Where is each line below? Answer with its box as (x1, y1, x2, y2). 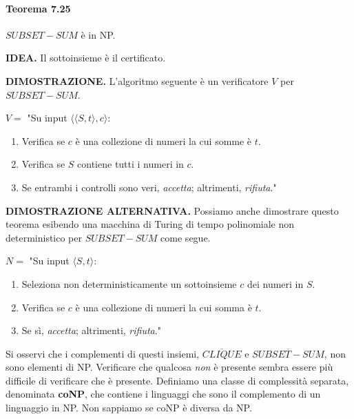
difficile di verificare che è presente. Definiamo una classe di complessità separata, (6, 373, 349, 387)
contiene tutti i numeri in (77, 157, 184, 171)
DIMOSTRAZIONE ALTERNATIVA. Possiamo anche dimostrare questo (6, 203, 339, 217)
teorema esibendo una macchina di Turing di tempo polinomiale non (6, 217, 295, 231)
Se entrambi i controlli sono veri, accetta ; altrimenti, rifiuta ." (21, 179, 277, 194)
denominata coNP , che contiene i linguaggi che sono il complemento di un (6, 387, 321, 401)
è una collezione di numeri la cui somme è (75, 133, 252, 148)
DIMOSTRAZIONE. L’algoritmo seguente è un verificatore (6, 73, 269, 88)
